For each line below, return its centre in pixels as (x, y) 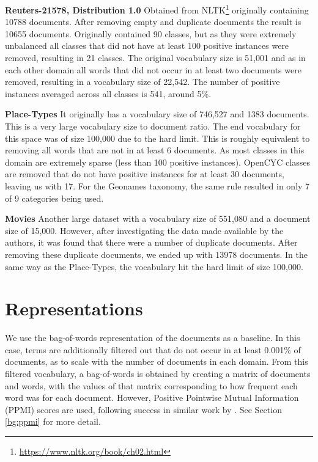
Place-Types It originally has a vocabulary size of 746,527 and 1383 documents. (157, 114)
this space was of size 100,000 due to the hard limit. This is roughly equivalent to (157, 138)
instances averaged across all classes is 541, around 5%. (108, 93)
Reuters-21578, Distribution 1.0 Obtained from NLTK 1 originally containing (157, 9)
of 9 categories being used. (54, 198)
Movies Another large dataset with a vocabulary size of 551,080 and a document (158, 218)
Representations (74, 308)
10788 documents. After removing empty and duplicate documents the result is (153, 22)
